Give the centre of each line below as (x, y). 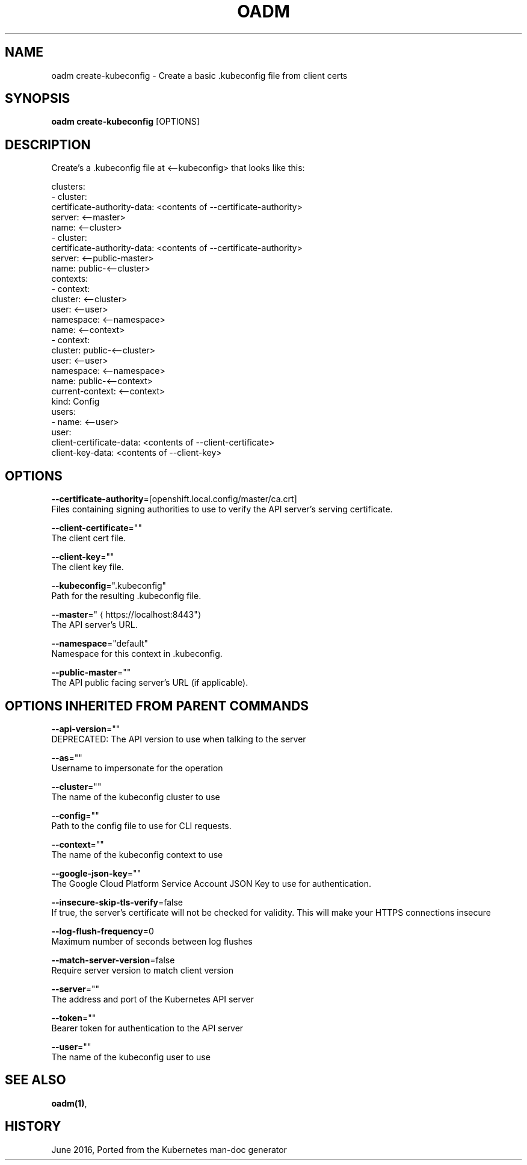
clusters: (68, 187)
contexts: (70, 279)
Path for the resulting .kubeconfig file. (126, 596)
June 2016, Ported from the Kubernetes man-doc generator (169, 1149)
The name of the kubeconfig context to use (137, 854)
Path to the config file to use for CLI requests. (141, 825)
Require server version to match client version (142, 970)
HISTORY (33, 1126)
